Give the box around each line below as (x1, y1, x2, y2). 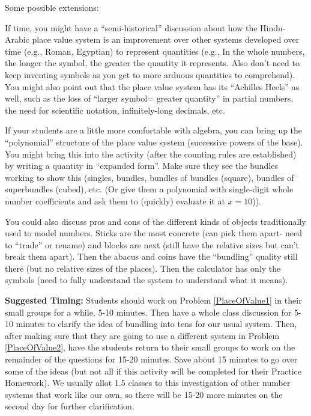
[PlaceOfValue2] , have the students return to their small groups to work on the (5, 341, 295, 353)
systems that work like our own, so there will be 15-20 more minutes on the (5, 388, 283, 400)
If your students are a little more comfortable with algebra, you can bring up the (5, 124, 303, 136)
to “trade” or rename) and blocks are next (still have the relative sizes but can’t (5, 238, 300, 251)
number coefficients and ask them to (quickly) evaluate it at (5, 194, 225, 207)
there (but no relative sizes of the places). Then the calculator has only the (5, 262, 281, 274)
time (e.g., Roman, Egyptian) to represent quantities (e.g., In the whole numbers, (5, 44, 305, 57)
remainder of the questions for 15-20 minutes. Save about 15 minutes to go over (5, 353, 298, 366)
